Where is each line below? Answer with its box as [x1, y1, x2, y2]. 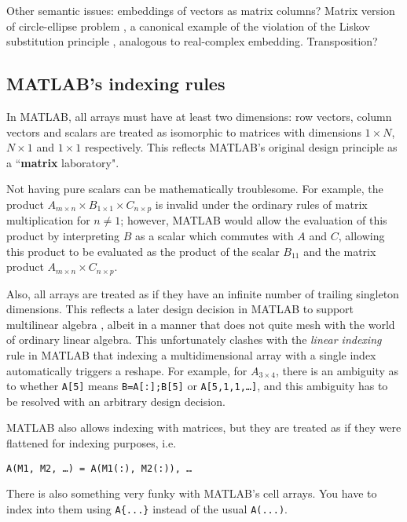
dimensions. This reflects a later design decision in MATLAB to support [6, 301, 354, 317]
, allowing [338, 228, 385, 243]
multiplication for [6, 212, 90, 228]
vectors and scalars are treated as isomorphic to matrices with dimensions [6, 123, 361, 140]
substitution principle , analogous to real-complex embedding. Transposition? [6, 33, 378, 49]
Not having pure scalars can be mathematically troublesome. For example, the [6, 181, 383, 197]
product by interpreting [6, 228, 120, 243]
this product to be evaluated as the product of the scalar [6, 243, 280, 259]
